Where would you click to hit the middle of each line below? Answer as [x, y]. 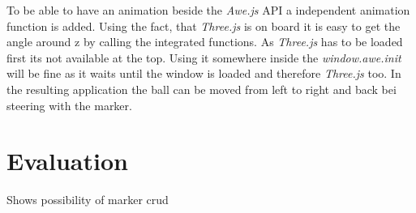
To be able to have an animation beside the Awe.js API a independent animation [208, 10]
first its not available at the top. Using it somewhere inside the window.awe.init [204, 57]
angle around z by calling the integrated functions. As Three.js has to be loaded [205, 42]
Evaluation [67, 161]
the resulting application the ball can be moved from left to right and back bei [202, 89]
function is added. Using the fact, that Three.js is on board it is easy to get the [204, 26]
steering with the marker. [69, 105]
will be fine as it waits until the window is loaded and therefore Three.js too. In [204, 73]
